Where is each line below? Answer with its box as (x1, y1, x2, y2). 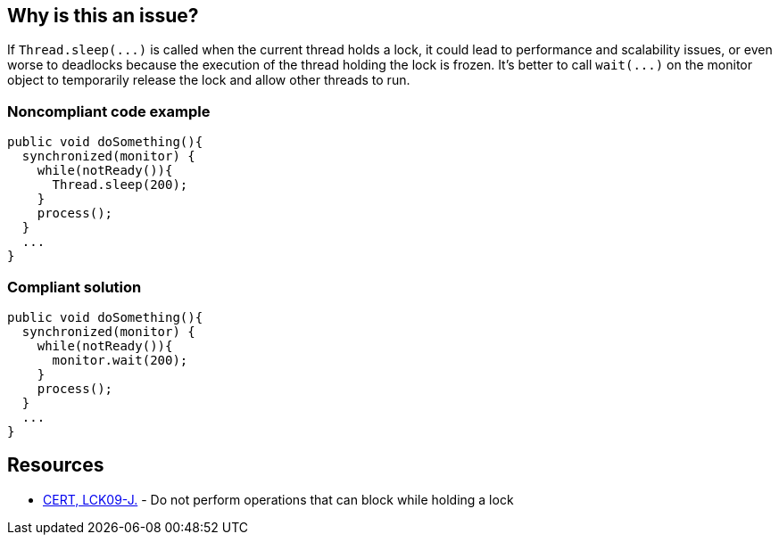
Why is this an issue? (7, 4, 199, 27)
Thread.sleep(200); (52, 177, 188, 193)
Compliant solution (7, 277, 142, 296)
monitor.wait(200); (52, 352, 188, 367)
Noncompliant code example (7, 102, 211, 120)
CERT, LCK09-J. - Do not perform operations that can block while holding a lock (43, 491, 514, 507)
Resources (7, 454, 104, 477)
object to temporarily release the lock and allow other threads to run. (7, 72, 410, 88)
